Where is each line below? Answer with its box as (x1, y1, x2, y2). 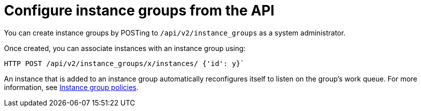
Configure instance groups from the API (4, 2, 275, 19)
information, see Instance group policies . (4, 82, 139, 91)
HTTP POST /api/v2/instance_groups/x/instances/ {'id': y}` (4, 59, 245, 67)
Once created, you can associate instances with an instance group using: (4, 43, 246, 52)
